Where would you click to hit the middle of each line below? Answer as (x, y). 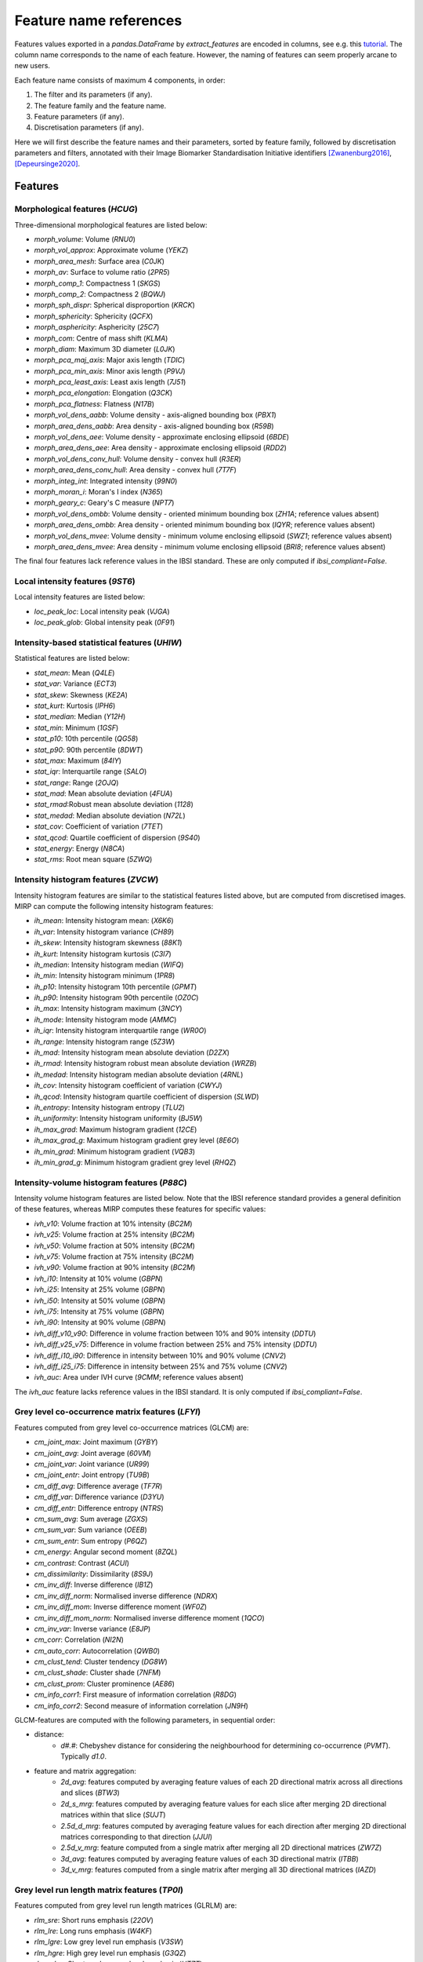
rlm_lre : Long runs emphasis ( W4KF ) (93, 1931)
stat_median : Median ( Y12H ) (80, 717)
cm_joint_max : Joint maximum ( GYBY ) (96, 1442)
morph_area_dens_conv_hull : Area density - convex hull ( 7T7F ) (135, 470)
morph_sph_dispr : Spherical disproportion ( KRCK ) (114, 305)
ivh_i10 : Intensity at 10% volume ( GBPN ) (99, 1278)
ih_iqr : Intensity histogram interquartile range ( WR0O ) (120, 1030)
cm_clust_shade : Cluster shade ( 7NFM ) (98, 1672)
